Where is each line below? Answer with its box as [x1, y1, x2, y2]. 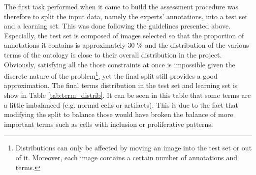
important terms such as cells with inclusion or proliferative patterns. [4, 118, 213, 129]
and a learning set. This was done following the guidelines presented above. [4, 21, 231, 31]
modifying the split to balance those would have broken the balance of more [4, 109, 233, 119]
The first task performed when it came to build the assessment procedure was [4, 1, 238, 11]
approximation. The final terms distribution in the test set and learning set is [4, 80, 238, 90]
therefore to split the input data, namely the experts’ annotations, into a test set [4, 11, 248, 21]
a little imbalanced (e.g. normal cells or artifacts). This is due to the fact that [4, 99, 239, 110]
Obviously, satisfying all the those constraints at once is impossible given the [4, 59, 235, 69]
